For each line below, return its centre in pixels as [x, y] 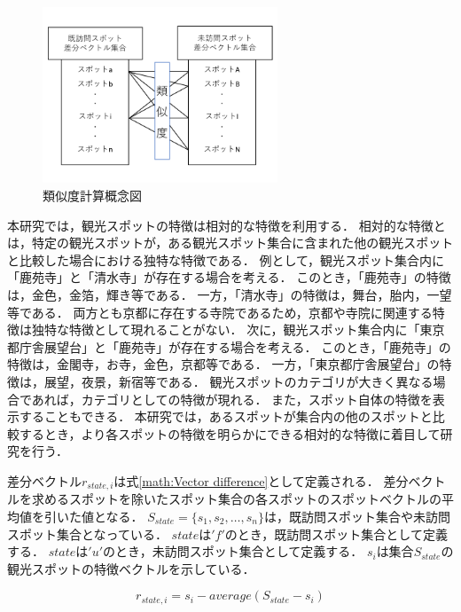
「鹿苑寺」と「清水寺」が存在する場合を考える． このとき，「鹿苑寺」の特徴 [229, 277]
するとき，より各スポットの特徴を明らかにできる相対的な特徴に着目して [230, 433]
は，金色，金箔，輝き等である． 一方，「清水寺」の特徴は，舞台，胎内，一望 [230, 294]
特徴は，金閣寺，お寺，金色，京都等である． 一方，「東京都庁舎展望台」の [223, 364]
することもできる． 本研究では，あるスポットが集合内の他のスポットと [226, 416]
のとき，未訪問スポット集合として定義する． [233, 551]
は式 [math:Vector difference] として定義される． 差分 [261, 480]
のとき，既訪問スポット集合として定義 [336, 534]
